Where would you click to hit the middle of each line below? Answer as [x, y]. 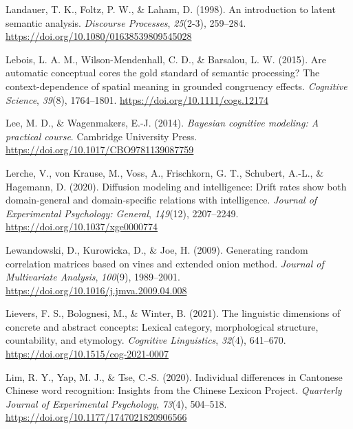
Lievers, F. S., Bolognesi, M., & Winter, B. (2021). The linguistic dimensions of [173, 313]
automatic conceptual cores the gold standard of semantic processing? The [163, 73]
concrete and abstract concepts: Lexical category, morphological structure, [162, 326]
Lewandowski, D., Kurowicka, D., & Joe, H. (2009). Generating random [157, 249]
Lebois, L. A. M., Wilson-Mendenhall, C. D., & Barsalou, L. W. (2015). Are [166, 59]
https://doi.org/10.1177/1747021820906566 [96, 417]
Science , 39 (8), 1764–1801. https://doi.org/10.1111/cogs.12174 [137, 99]
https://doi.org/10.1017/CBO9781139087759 [100, 150]
